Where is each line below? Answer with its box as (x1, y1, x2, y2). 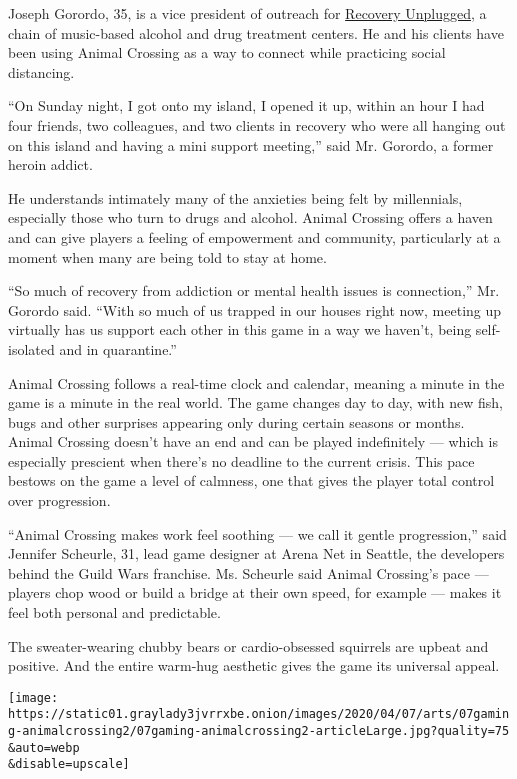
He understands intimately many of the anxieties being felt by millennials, (8, 187, 463, 208)
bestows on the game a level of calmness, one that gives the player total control (8, 470, 495, 491)
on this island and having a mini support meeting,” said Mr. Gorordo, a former (8, 134, 494, 155)
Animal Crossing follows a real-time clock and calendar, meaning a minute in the (8, 372, 505, 393)
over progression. (8, 490, 111, 511)
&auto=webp (8, 740, 80, 755)
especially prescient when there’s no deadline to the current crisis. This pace (8, 450, 475, 471)
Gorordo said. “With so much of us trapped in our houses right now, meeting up (8, 299, 502, 320)
